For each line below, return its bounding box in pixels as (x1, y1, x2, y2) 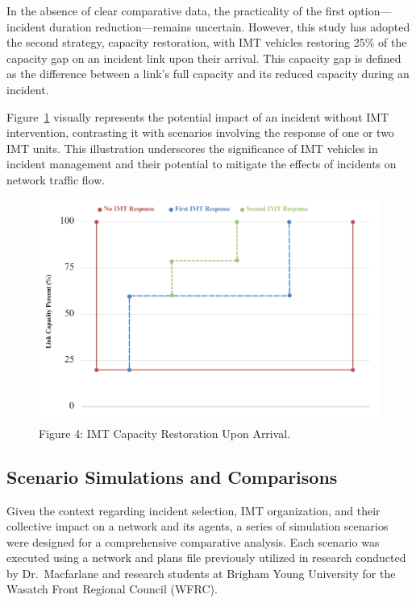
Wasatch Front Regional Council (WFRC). (6, 580, 218, 597)
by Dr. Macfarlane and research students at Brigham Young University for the (6, 564, 396, 581)
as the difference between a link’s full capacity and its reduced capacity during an (6, 65, 410, 82)
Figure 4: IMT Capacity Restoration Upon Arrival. (39, 424, 291, 441)
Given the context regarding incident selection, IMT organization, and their (6, 502, 381, 518)
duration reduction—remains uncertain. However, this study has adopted (49, 18, 410, 35)
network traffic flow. (6, 171, 106, 188)
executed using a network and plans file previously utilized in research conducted (6, 549, 406, 566)
